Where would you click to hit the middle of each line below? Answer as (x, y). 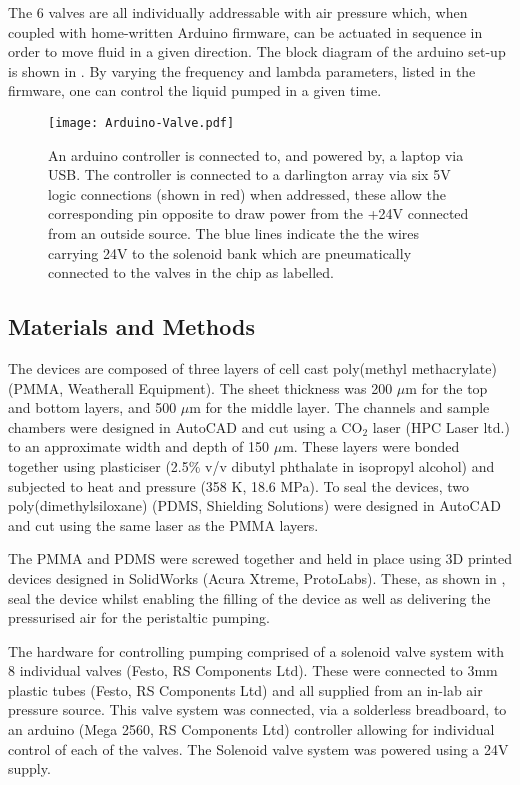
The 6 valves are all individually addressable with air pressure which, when (238, 12)
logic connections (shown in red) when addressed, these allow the (247, 193)
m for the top (446, 387)
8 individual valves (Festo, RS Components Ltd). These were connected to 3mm (253, 670)
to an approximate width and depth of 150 (139, 446)
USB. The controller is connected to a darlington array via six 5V (249, 174)
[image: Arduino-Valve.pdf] (141, 122)
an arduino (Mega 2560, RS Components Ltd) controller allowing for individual (251, 729)
